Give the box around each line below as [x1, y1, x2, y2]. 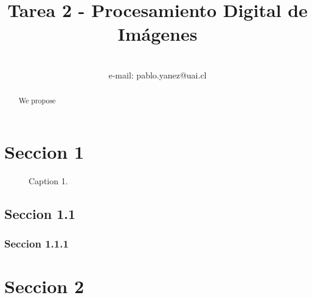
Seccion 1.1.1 [4, 236, 69, 251]
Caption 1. [29, 174, 68, 187]
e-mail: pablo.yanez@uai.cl [108, 68, 207, 81]
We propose [18, 95, 56, 106]
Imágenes [117, 21, 198, 46]
